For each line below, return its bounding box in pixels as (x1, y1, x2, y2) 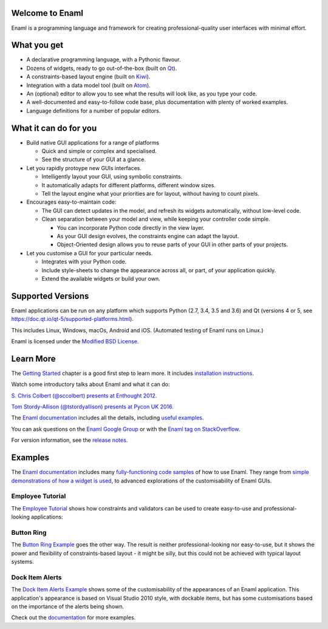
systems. (11, 558, 34, 565)
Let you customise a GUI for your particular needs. (26, 249, 153, 256)
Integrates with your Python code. (41, 258, 127, 266)
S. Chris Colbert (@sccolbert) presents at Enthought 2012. (11, 392, 157, 399)
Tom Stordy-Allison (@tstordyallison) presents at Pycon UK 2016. (11, 403, 174, 410)
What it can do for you (11, 123, 97, 133)
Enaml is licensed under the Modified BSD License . (11, 338, 139, 345)
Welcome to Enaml (11, 8, 84, 18)
